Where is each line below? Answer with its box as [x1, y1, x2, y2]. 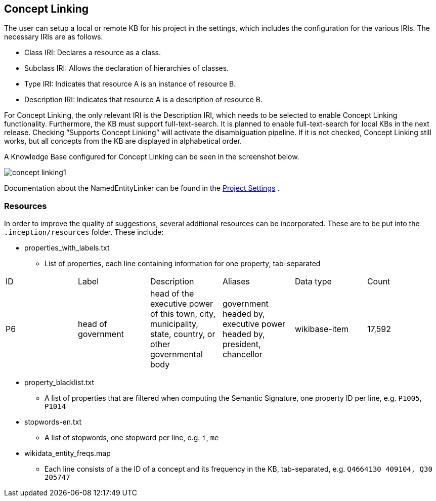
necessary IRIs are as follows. [4, 32, 103, 41]
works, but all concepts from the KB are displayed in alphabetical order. [4, 137, 242, 146]
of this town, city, [150, 309, 215, 319]
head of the [150, 288, 194, 299]
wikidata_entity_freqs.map [24, 449, 111, 458]
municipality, [150, 319, 198, 329]
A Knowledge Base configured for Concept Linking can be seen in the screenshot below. [4, 152, 299, 161]
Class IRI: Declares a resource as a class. [24, 48, 161, 57]
